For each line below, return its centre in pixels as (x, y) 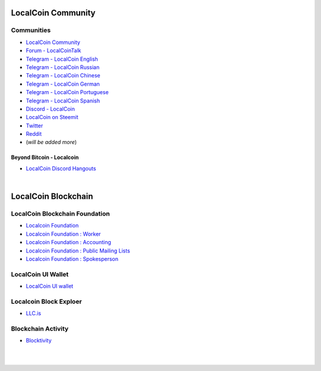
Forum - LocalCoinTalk (53, 51)
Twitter (34, 126)
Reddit (34, 134)
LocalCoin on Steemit (52, 117)
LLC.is (34, 313)
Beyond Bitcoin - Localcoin (45, 157)
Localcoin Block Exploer (47, 301)
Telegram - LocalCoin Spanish (63, 101)
